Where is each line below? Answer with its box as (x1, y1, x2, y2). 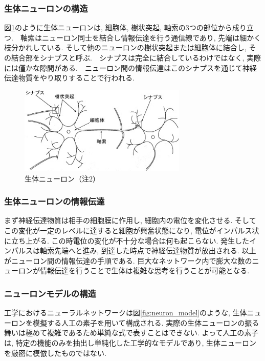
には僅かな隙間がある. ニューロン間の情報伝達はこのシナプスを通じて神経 (4, 62, 257, 73)
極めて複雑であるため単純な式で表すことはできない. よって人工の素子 (25, 327, 259, 338)
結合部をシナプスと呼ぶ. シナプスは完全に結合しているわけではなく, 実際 (11, 52, 261, 63)
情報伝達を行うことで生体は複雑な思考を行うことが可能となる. (39, 265, 250, 276)
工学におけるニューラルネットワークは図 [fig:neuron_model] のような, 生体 (4, 307, 247, 318)
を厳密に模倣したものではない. (4, 347, 106, 358)
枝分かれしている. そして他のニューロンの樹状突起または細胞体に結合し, (4, 42, 247, 53)
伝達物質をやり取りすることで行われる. (4, 72, 135, 83)
